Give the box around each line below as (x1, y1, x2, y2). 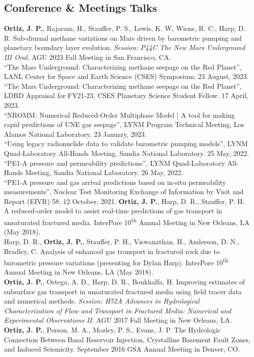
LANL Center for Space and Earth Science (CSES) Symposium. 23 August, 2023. (4, 71, 249, 81)
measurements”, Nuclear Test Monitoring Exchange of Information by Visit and (4, 186, 244, 197)
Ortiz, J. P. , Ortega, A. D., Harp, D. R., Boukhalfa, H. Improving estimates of (4, 276, 245, 286)
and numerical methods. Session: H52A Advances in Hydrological (4, 296, 200, 306)
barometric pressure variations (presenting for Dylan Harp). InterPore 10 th (4, 256, 229, 267)
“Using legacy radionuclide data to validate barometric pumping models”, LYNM (4, 138, 248, 149)
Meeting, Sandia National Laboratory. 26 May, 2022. (25, 167, 183, 178)
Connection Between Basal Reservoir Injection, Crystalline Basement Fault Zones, (4, 334, 251, 344)
